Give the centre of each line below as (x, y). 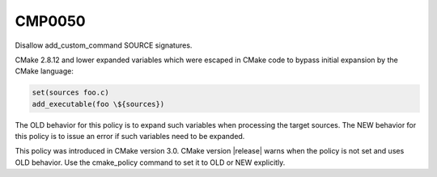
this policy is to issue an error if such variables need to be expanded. (130, 137)
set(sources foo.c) (70, 93)
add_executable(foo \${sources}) (98, 104)
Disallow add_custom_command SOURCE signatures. (104, 45)
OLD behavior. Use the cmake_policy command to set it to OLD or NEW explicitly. (150, 162)
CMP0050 (51, 21)
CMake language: (45, 71)
